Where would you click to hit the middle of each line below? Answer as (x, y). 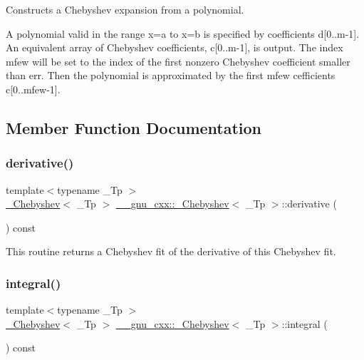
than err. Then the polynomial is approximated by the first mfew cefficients (171, 75)
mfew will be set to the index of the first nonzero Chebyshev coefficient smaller (178, 61)
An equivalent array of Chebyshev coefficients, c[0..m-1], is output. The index (175, 47)
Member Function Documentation (134, 127)
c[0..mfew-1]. (33, 89)
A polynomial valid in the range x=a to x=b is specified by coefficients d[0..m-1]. (183, 33)
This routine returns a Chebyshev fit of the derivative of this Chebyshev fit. (171, 251)
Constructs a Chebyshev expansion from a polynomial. (125, 9)
